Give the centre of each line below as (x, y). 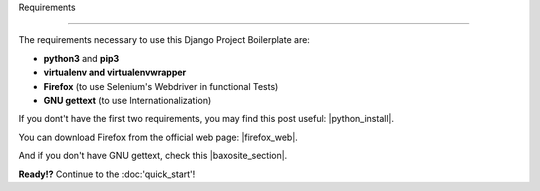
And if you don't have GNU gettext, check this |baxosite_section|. (153, 156)
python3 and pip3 (81, 58)
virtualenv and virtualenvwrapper (115, 72)
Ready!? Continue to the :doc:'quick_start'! (107, 174)
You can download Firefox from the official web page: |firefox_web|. (158, 137)
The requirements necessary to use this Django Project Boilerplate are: (164, 40)
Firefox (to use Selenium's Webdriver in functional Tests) (161, 86)
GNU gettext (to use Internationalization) (127, 100)
